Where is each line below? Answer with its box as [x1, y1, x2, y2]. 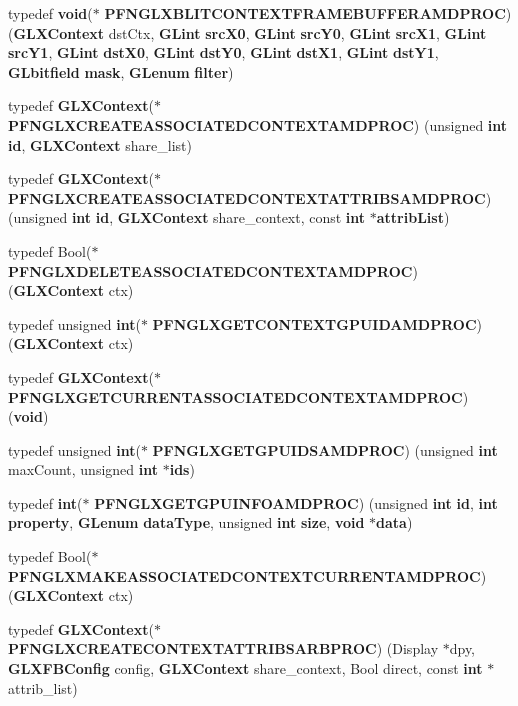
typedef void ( [8, 3, 93, 23]
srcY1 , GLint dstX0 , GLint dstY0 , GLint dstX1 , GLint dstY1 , [8, 42, 439, 63]
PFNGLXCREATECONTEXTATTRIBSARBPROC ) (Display [8, 638, 439, 659]
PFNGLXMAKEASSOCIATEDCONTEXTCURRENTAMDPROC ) [8, 565, 487, 586]
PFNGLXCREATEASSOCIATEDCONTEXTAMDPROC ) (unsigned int [8, 114, 508, 135]
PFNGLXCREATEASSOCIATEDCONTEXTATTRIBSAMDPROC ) [8, 187, 492, 208]
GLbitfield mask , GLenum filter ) [8, 61, 234, 82]
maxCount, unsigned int [8, 459, 158, 480]
